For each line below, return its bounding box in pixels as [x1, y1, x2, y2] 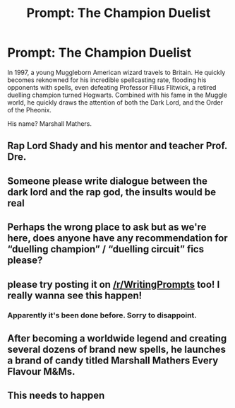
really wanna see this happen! [7, 289, 143, 301]
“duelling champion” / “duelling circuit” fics [7, 243, 205, 255]
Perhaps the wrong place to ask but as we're [7, 221, 207, 233]
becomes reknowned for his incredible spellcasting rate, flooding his [7, 76, 207, 84]
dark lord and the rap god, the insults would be [7, 186, 217, 198]
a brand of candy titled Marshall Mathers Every [7, 354, 219, 366]
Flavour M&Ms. [7, 366, 76, 378]
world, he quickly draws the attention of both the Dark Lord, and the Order [7, 98, 224, 107]
